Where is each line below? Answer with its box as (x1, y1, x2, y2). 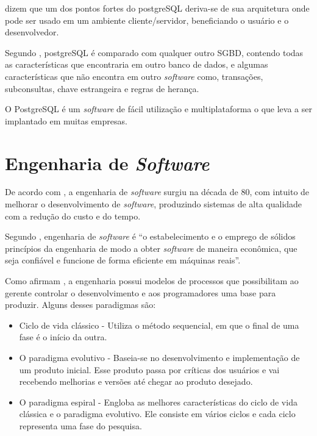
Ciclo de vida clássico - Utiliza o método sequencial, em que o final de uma (19, 318, 299, 331)
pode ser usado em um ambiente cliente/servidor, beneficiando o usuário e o (5, 13, 289, 26)
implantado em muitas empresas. (5, 114, 127, 127)
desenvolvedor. (5, 26, 59, 38)
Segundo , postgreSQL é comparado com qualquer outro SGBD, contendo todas (5, 46, 304, 59)
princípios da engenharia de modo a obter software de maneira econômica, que (5, 241, 297, 254)
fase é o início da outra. (19, 331, 107, 343)
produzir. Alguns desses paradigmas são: (5, 298, 156, 311)
